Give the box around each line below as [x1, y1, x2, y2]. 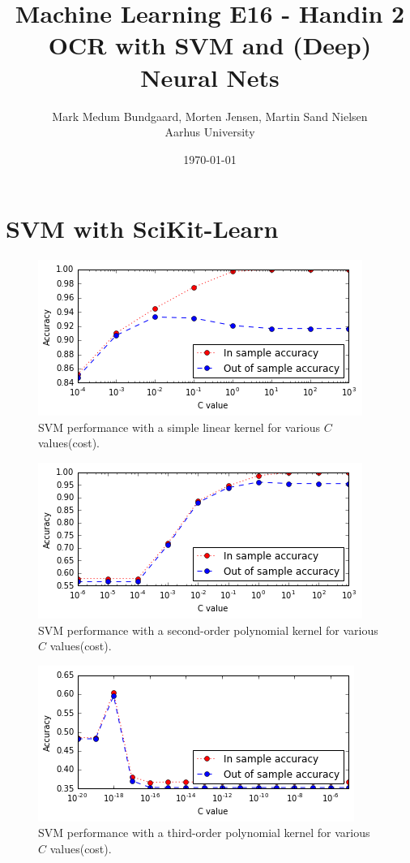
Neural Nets [140, 60, 280, 93]
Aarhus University [164, 123, 255, 140]
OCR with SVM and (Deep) [48, 28, 372, 62]
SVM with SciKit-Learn [6, 212, 279, 245]
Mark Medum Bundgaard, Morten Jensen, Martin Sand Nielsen [52, 107, 368, 124]
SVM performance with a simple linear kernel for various [38, 418, 321, 435]
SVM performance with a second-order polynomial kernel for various [38, 621, 378, 638]
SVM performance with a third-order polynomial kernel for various [38, 824, 370, 841]
